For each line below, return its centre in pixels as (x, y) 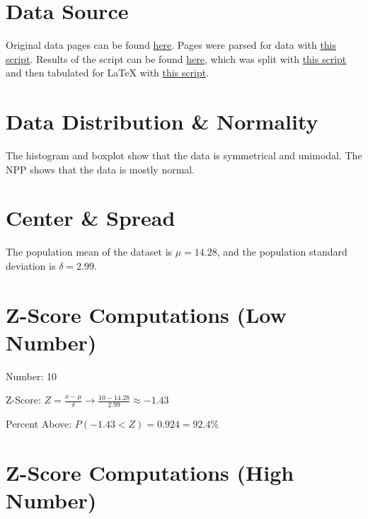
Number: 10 (31, 376)
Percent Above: (39, 424)
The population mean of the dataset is (89, 252)
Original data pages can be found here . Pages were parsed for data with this (171, 45)
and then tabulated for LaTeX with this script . (108, 73)
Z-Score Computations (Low (146, 314)
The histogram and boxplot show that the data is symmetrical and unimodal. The (184, 155)
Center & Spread (91, 218)
